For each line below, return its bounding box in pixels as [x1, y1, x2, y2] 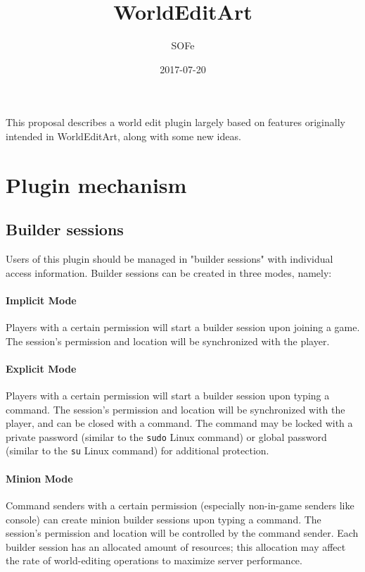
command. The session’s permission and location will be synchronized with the [6, 402, 345, 416]
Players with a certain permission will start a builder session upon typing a [6, 388, 330, 403]
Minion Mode [6, 471, 73, 485]
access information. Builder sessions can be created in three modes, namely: [6, 265, 332, 280]
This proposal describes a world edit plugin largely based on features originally [6, 115, 345, 130]
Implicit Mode [6, 292, 77, 307]
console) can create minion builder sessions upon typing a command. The [6, 511, 321, 526]
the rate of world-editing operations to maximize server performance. [6, 553, 302, 568]
